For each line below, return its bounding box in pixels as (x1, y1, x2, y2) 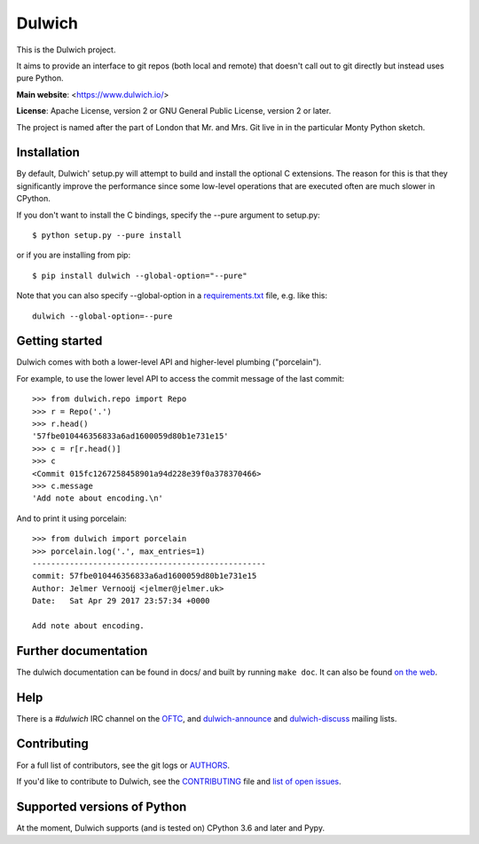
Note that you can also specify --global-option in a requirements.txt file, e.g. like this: (16, 290, 328, 301)
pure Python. (16, 73, 64, 83)
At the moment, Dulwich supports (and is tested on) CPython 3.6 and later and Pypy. (16, 822, 326, 833)
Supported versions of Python (16, 799, 187, 814)
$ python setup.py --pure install (32, 230, 182, 240)
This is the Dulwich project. (16, 44, 116, 55)
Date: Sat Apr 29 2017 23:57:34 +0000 (32, 596, 210, 606)
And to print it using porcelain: (16, 513, 128, 524)
